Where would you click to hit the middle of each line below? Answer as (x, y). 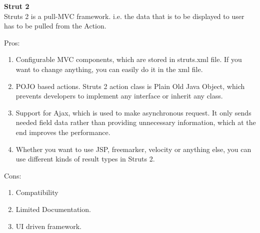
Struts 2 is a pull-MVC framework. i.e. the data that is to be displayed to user (124, 16)
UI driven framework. (48, 226)
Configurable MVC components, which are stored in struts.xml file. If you (129, 59)
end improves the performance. (63, 132)
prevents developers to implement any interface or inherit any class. (119, 96)
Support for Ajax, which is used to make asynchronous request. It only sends (133, 112)
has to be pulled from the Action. (55, 26)
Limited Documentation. (53, 209)
